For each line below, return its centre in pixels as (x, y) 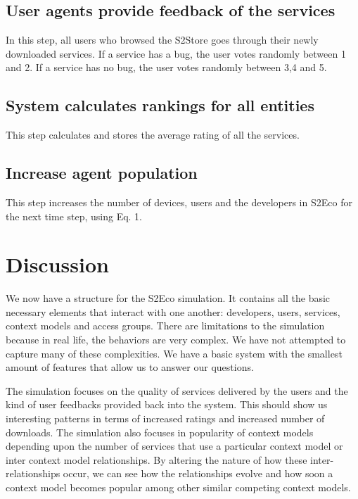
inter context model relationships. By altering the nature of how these (156, 459)
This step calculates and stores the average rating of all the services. (153, 135)
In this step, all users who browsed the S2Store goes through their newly (162, 40)
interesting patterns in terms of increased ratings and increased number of (165, 418)
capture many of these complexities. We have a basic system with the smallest (174, 353)
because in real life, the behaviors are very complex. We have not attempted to (176, 340)
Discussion (57, 264)
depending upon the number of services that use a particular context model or (174, 446)
